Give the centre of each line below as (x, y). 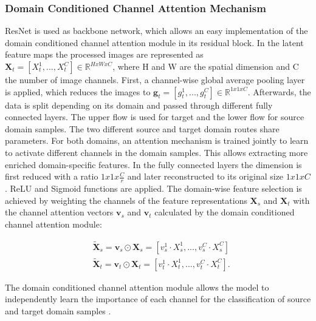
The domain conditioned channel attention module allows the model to (137, 287)
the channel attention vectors (59, 212)
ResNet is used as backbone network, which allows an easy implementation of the (156, 31)
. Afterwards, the (279, 91)
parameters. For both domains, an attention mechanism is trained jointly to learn (157, 140)
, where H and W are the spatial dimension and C (206, 66)
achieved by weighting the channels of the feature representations (126, 200)
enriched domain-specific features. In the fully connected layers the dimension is (153, 164)
